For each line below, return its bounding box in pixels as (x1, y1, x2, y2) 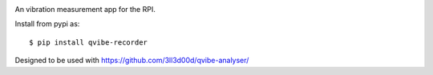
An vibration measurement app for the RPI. (14, 5, 156, 14)
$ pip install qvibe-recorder (29, 37, 148, 47)
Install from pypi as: (14, 19, 80, 29)
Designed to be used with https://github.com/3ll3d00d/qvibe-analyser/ (14, 56, 249, 65)
